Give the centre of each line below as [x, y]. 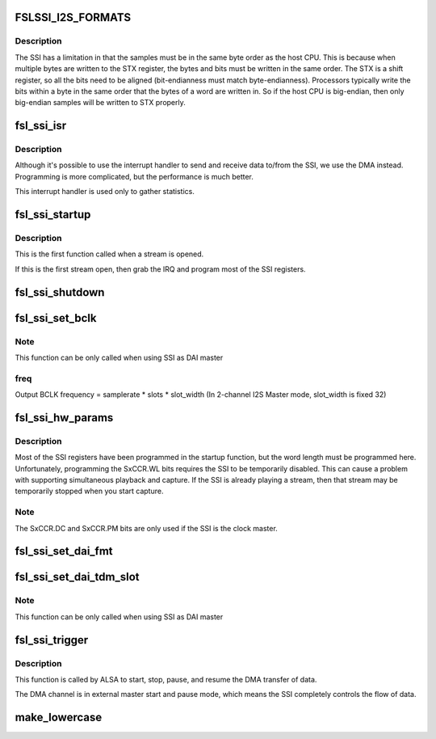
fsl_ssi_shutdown [60, 292]
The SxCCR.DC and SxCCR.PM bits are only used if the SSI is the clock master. [146, 528]
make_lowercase [59, 718]
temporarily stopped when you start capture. [89, 491]
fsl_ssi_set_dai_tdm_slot [78, 577]
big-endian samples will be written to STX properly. [100, 103]
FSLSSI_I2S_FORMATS [73, 17]
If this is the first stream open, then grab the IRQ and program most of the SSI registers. [160, 269]
